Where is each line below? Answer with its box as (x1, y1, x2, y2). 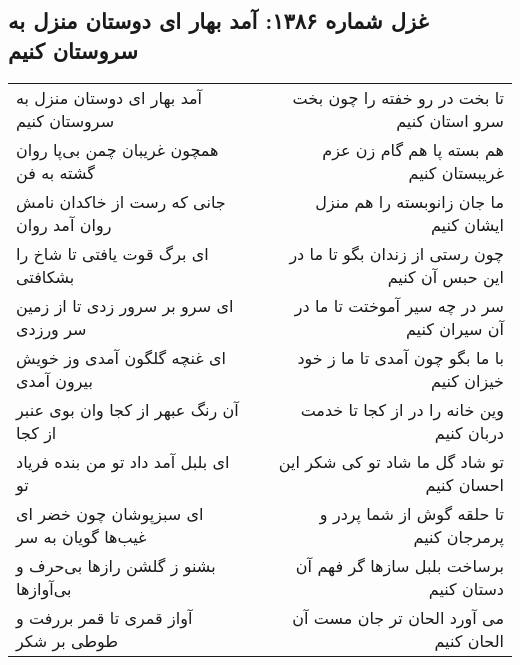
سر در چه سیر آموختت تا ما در (294, 293, 504, 317)
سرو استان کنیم (396, 108, 504, 132)
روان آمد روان (16, 212, 112, 236)
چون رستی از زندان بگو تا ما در (289, 241, 504, 265)
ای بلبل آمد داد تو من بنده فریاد (16, 449, 230, 473)
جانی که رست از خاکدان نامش (16, 189, 226, 213)
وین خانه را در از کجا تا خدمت (300, 397, 504, 421)
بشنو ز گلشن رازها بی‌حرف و (16, 553, 216, 577)
